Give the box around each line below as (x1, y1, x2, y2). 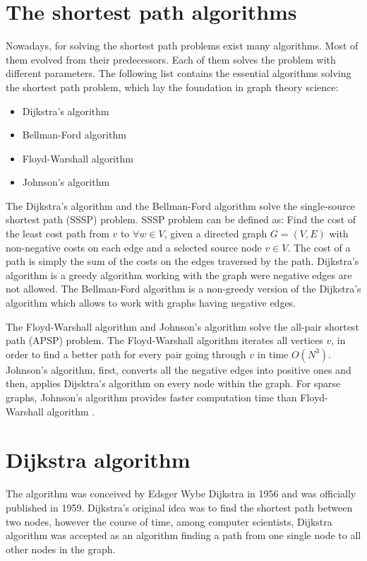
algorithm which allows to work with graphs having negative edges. (6, 295, 296, 310)
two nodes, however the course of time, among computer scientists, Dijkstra (6, 514, 332, 528)
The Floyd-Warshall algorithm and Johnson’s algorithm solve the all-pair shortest (6, 319, 359, 333)
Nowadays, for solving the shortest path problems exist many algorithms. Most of (6, 38, 359, 53)
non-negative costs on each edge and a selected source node (6, 240, 262, 254)
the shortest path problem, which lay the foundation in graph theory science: (6, 79, 339, 94)
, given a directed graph (164, 226, 267, 241)
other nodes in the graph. (6, 541, 116, 556)
